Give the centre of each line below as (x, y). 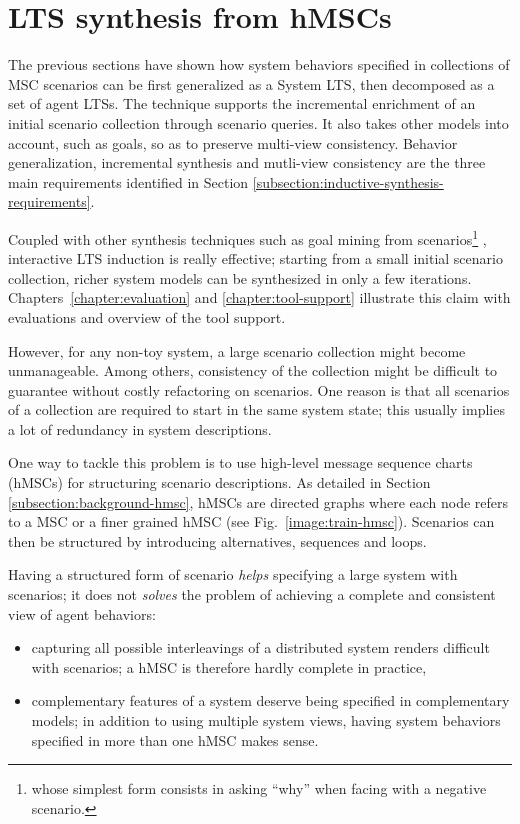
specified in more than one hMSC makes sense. (175, 739)
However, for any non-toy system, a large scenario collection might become (237, 350)
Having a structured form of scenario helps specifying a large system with (233, 574)
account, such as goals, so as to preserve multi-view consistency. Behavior (233, 142)
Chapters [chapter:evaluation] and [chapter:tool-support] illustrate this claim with (259, 297)
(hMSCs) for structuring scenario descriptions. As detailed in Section (219, 482)
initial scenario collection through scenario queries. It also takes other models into (258, 122)
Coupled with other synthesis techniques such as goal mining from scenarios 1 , (247, 237)
